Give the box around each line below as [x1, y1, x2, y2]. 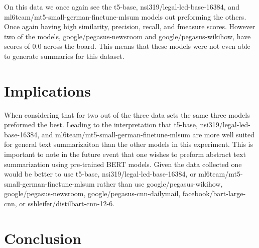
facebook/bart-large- [182, 188, 246, 199]
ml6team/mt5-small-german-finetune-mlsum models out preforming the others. [4, 11, 246, 22]
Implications [4, 80, 91, 101]
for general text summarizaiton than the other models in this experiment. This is [4, 139, 253, 149]
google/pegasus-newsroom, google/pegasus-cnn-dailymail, [4, 188, 181, 199]
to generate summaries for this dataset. [4, 50, 124, 61]
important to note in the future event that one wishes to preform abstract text [4, 149, 246, 159]
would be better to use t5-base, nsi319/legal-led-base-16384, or [4, 169, 196, 179]
